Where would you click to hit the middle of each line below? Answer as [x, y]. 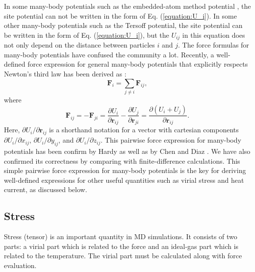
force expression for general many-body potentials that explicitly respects [138, 64]
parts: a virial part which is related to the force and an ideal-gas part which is [121, 246]
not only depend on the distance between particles [79, 45]
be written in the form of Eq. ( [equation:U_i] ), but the [87, 35]
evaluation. [20, 265]
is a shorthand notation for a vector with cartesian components [144, 130]
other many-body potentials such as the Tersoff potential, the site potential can [123, 25]
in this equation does [214, 35]
